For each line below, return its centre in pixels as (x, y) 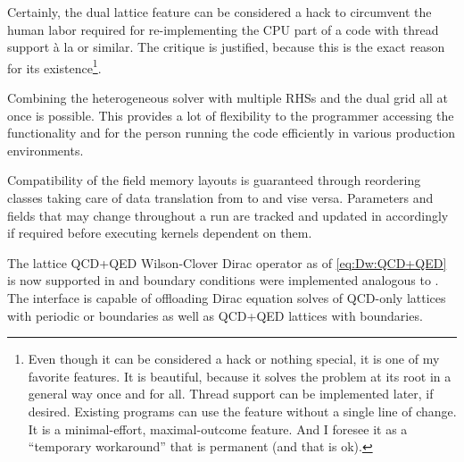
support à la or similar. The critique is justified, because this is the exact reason (226, 47)
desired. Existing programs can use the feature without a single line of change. (242, 411)
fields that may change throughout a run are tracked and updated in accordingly (228, 215)
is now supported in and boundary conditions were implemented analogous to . (223, 280)
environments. (46, 150)
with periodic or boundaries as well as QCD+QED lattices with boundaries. (215, 315)
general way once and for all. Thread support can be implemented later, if (231, 394)
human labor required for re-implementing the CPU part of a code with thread (223, 29)
